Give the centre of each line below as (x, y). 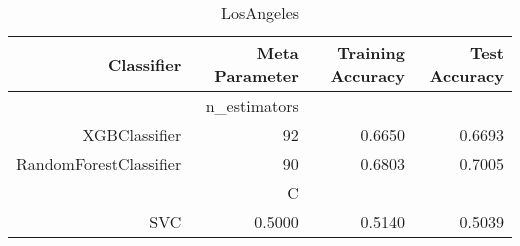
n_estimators (252, 105)
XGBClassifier (132, 134)
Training (371, 52)
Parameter (256, 75)
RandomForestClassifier (99, 163)
